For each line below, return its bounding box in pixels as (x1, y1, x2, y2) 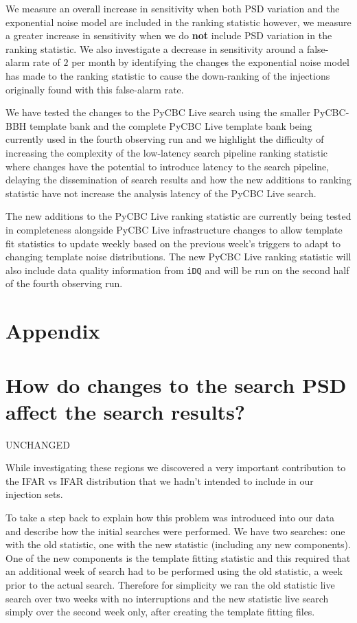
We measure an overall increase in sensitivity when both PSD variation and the (5, 1, 340, 15)
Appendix (5, 317, 100, 345)
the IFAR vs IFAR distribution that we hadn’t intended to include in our (5, 473, 314, 488)
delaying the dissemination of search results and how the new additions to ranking (5, 172, 352, 187)
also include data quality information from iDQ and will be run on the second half (5, 262, 349, 277)
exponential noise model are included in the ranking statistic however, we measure (5, 14, 352, 29)
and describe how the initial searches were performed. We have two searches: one (5, 523, 345, 538)
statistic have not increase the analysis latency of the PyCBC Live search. (5, 185, 316, 200)
